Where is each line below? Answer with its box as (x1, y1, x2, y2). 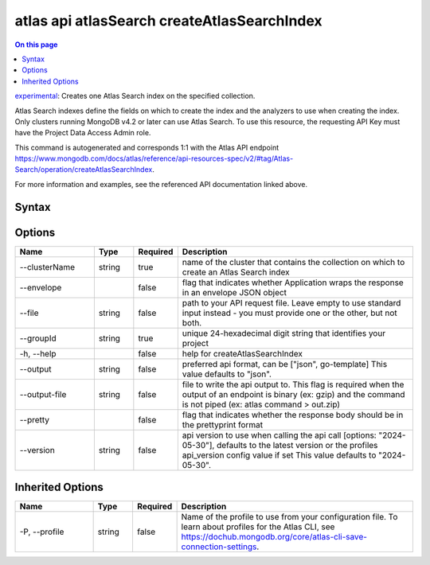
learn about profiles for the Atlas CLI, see (181, 521, 335, 532)
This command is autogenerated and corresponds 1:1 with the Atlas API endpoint (14, 142, 279, 152)
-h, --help (19, 348, 57, 359)
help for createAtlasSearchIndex (182, 348, 303, 359)
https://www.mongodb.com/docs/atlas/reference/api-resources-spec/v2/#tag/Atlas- (14, 154, 294, 163)
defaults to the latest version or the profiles (216, 439, 378, 450)
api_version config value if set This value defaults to (182, 450, 377, 461)
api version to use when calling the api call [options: (182, 430, 377, 441)
